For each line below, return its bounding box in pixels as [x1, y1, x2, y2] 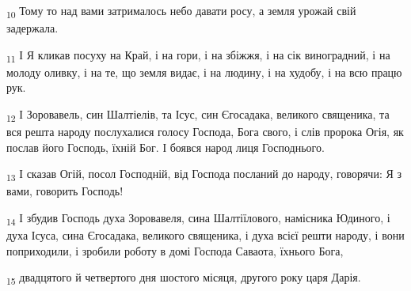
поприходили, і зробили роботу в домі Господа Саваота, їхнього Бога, [6, 242, 344, 259]
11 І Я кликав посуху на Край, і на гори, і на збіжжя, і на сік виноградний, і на [6, 46, 390, 65]
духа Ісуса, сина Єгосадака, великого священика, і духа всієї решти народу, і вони [6, 227, 405, 244]
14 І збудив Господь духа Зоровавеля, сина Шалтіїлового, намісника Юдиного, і [6, 210, 390, 228]
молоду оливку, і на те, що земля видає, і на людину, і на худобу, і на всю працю [6, 63, 402, 80]
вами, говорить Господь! [6, 183, 124, 199]
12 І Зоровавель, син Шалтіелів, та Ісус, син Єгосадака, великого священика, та [6, 106, 390, 124]
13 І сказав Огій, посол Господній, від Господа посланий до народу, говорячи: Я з [6, 165, 401, 184]
